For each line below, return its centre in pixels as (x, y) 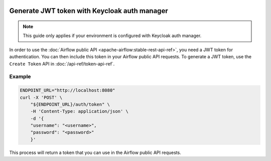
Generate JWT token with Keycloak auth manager (89, 11)
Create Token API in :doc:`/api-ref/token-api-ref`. (62, 64)
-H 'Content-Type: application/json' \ (80, 111)
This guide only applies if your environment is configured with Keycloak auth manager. (112, 36)
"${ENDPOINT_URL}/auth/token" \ (70, 104)
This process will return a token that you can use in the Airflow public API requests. (95, 152)
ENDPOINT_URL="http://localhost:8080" (67, 91)
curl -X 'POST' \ (41, 97)
